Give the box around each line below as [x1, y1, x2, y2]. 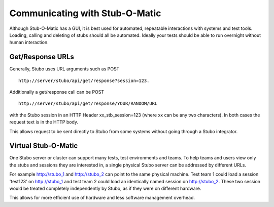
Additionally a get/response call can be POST [9, 89, 105, 95]
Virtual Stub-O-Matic [9, 142, 78, 150]
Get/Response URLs [9, 53, 75, 61]
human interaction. [9, 39, 49, 46]
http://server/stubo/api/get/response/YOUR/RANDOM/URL [18, 101, 158, 106]
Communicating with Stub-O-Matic [9, 8, 161, 19]
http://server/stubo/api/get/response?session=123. [18, 77, 150, 84]
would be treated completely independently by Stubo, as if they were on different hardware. [9, 185, 201, 192]
